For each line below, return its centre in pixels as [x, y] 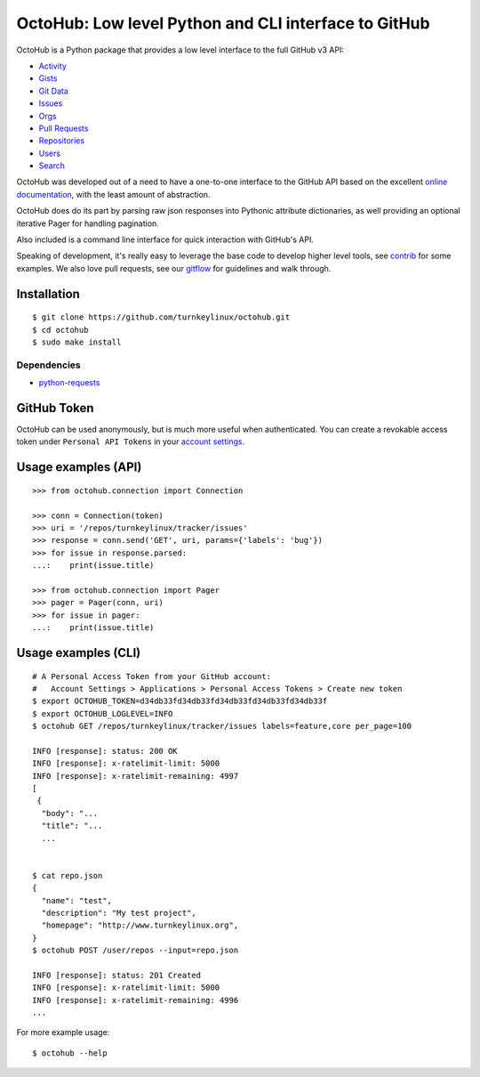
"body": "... [70, 813]
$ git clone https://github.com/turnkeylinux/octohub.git [161, 317]
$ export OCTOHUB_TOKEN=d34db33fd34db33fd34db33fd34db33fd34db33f [180, 701]
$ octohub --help [70, 1053]
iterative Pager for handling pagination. [88, 223]
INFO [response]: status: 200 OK [105, 751]
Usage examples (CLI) [79, 653]
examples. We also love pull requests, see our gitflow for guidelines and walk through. [174, 268]
